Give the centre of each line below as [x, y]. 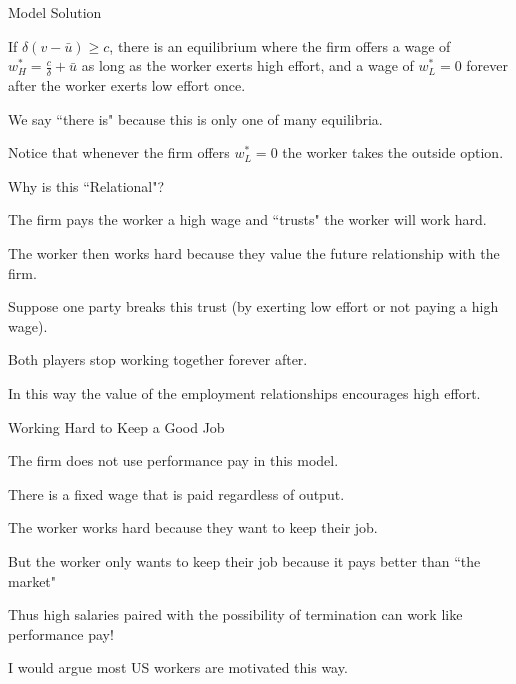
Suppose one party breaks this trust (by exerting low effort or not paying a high [253, 306]
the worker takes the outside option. [393, 152]
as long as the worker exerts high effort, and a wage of [247, 65]
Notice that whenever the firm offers [119, 152]
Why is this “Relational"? [86, 185]
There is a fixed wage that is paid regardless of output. [176, 493]
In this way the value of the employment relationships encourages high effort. [244, 392]
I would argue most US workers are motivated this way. [178, 667]
